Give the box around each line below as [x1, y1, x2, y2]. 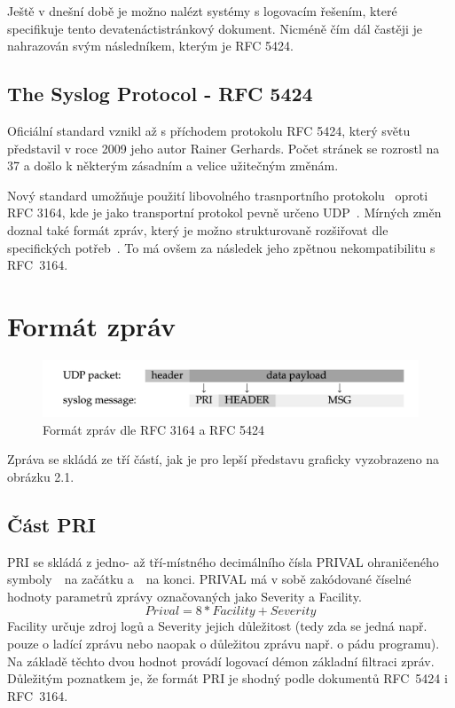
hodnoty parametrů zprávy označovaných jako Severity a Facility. [7, 586, 362, 605]
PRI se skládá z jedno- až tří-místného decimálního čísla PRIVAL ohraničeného [7, 552, 439, 570]
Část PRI [7, 510, 96, 538]
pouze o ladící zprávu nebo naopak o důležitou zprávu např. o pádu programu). [7, 633, 440, 652]
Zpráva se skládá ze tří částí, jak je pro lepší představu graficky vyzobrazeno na [7, 450, 440, 468]
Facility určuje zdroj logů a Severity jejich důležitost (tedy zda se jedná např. [7, 617, 428, 635]
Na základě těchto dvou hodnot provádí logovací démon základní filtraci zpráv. [7, 651, 435, 670]
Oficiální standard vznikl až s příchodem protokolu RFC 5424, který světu [7, 121, 411, 139]
